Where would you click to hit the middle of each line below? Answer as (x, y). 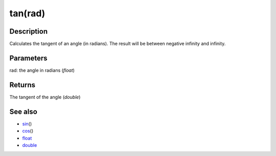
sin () (27, 124)
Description (29, 31)
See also (24, 111)
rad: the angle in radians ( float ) (42, 70)
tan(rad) (27, 13)
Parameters (28, 58)
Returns (22, 85)
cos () (28, 131)
